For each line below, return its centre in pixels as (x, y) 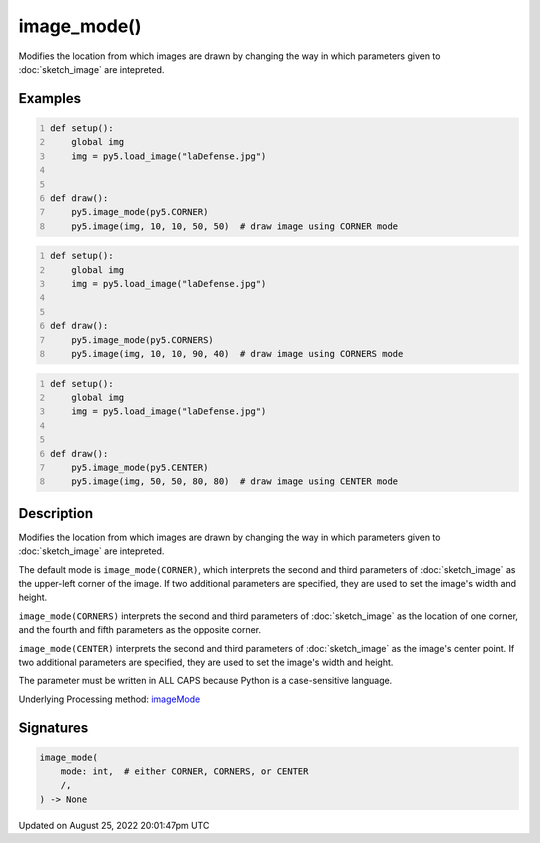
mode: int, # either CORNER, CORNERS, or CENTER (184, 771)
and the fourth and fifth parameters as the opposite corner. (140, 630)
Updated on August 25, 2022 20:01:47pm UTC (114, 825)
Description (56, 513)
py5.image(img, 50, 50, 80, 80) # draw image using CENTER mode (235, 481)
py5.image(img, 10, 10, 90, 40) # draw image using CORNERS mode (237, 353)
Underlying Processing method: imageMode (109, 699)
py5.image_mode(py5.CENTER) (140, 467)
